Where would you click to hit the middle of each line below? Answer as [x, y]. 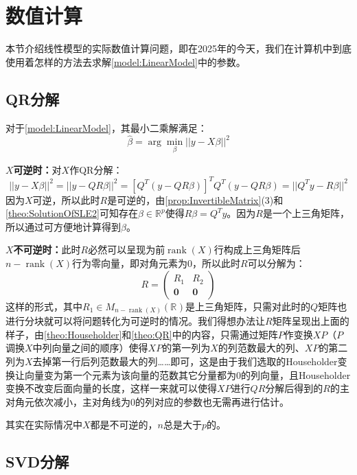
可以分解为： [276, 263]
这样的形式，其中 [44, 306]
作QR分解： [96, 169]
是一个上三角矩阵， [306, 213]
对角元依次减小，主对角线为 [68, 401]
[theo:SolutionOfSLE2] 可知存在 [72, 213]
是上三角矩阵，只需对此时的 [248, 306]
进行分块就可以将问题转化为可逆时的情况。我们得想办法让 [135, 321]
